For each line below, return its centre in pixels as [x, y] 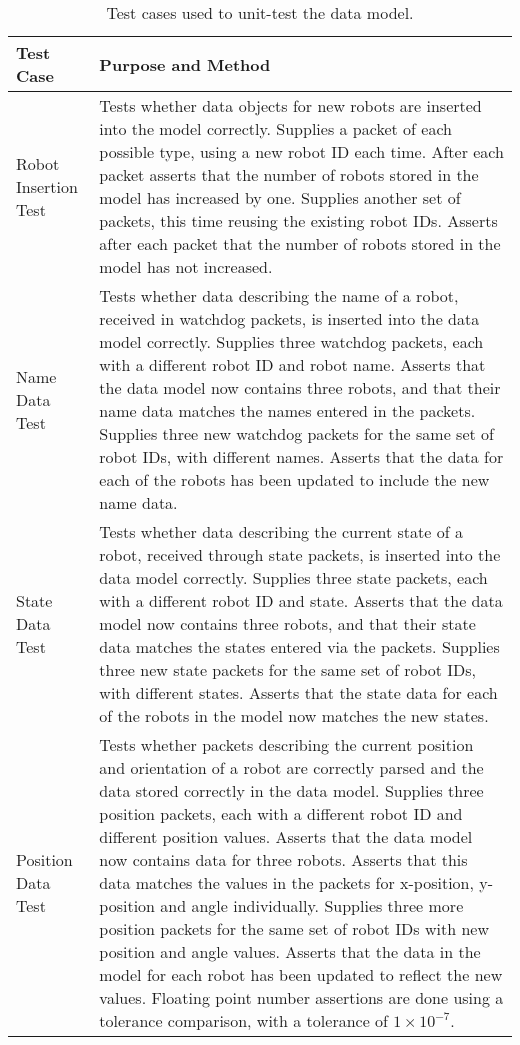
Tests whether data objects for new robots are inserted [290, 105]
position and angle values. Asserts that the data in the [290, 951]
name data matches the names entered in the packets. [287, 410]
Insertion [47, 186]
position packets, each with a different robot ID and [281, 813]
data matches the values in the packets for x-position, [286, 882]
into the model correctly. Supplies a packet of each [275, 128]
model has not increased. [186, 266]
